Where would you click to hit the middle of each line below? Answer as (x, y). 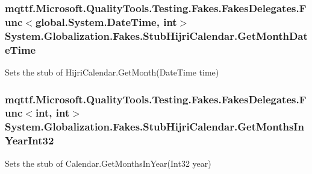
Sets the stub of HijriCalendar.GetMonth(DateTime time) (112, 72)
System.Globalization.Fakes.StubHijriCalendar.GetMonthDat (156, 35)
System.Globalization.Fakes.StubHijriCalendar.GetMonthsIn (154, 127)
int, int (52, 113)
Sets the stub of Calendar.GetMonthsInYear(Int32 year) (108, 163)
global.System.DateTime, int (106, 21)
